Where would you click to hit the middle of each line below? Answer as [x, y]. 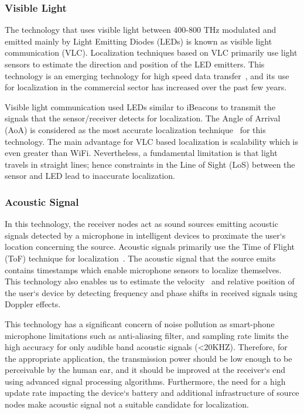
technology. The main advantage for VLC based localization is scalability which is [152, 141]
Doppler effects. [33, 304]
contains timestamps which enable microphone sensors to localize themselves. [143, 269]
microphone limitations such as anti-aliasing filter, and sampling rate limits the [147, 335]
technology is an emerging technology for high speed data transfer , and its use [147, 75]
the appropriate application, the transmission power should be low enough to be [148, 358]
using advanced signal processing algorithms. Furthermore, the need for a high [145, 381]
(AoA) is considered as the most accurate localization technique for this [135, 129]
